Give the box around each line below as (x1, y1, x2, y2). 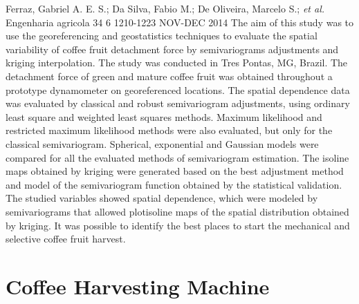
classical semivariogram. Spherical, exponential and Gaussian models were (6, 136, 319, 151)
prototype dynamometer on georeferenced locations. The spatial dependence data (6, 82, 350, 97)
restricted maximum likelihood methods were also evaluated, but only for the (6, 123, 333, 137)
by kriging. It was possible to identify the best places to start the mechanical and (6, 218, 350, 232)
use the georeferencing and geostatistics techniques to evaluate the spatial (6, 28, 317, 43)
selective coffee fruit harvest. (6, 231, 126, 246)
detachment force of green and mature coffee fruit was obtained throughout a (6, 68, 333, 83)
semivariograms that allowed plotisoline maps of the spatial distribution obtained (6, 204, 349, 218)
